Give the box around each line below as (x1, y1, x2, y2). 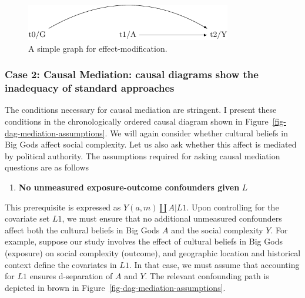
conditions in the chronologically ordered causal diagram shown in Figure (5, 115, 269, 128)
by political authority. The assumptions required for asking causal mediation (5, 149, 280, 162)
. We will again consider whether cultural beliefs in (105, 126, 288, 139)
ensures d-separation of (29, 270, 113, 282)
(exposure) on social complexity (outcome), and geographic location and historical (5, 246, 301, 259)
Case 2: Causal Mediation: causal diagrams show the (5, 67, 259, 82)
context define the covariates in (5, 258, 117, 270)
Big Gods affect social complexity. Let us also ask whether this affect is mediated (5, 138, 297, 150)
